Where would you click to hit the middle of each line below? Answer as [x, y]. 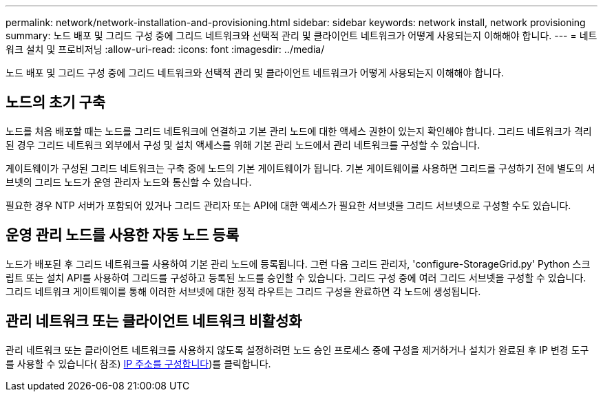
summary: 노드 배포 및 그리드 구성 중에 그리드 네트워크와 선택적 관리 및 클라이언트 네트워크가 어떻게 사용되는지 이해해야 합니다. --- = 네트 [301, 35]
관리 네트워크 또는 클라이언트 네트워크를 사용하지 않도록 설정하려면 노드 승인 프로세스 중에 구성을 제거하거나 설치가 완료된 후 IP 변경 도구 [297, 350]
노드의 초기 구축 [56, 103]
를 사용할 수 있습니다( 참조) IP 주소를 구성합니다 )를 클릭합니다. [138, 363]
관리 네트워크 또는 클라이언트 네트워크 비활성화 [154, 321]
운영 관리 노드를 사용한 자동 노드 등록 [122, 235]
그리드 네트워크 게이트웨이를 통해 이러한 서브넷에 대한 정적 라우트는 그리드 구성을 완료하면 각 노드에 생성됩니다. [243, 291]
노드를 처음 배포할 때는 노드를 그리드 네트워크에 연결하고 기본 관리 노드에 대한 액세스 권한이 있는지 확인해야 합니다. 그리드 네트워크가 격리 [299, 131]
